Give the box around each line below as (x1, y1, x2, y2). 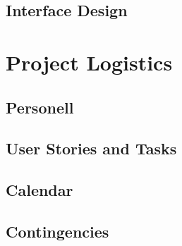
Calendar (6, 179, 73, 201)
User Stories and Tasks (6, 137, 177, 159)
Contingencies (6, 220, 109, 242)
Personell (6, 96, 74, 118)
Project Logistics (6, 47, 173, 76)
